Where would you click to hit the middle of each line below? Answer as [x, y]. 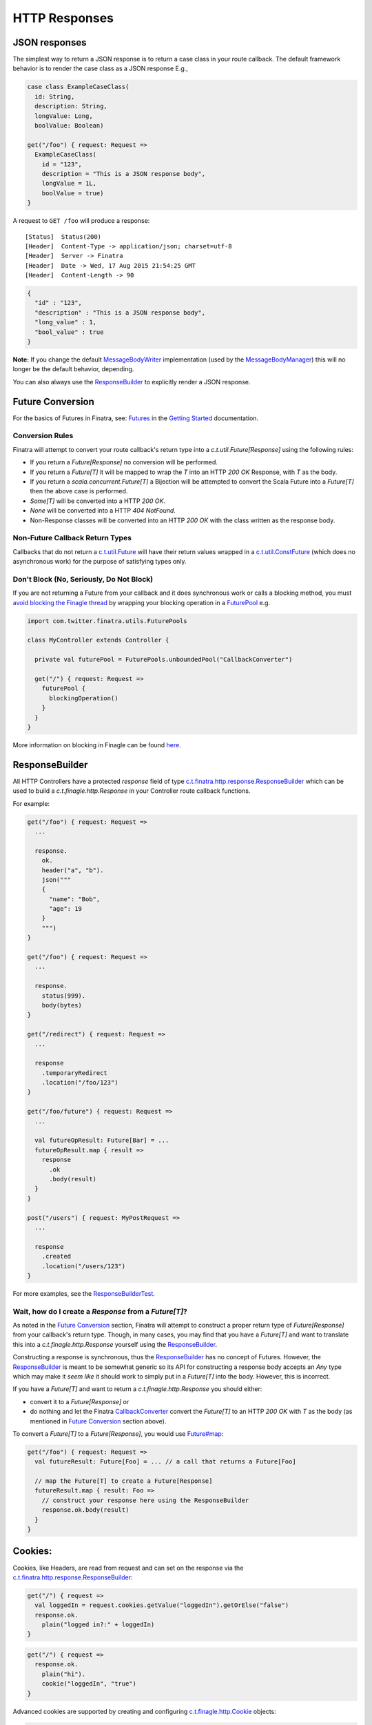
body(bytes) [62, 1005]
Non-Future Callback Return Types [72, 538]
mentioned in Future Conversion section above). [98, 1421]
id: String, [55, 96]
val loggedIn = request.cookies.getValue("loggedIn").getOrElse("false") [162, 1605]
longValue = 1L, [69, 184]
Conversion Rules [43, 436]
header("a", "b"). [73, 870]
